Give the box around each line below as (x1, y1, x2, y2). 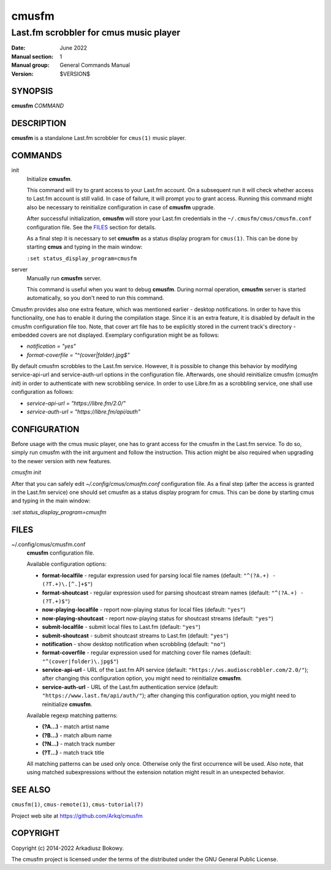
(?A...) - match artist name (42, 723, 110, 730)
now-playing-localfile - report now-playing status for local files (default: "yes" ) (42, 606, 246, 614)
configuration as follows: (11, 388, 74, 396)
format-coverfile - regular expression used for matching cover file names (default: (42, 649, 251, 656)
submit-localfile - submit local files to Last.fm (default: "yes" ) (42, 623, 201, 631)
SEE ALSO (11, 785, 51, 795)
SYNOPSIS (11, 86, 53, 96)
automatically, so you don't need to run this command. (26, 294, 164, 302)
